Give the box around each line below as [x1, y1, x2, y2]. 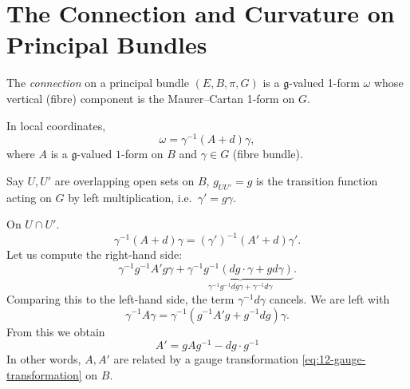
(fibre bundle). [232, 145, 303, 162]
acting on [6, 189, 52, 205]
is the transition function [256, 172, 378, 189]
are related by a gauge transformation [113, 351, 299, 367]
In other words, [6, 351, 81, 367]
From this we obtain [6, 323, 105, 339]
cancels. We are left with [269, 290, 390, 307]
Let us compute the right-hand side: [6, 246, 183, 263]
